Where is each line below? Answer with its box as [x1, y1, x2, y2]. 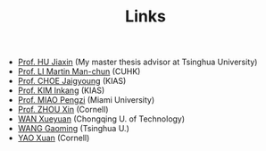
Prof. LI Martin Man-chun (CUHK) [17, 66, 141, 77]
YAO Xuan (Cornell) [17, 132, 90, 144]
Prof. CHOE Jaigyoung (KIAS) [17, 76, 127, 87]
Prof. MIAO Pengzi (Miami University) [17, 95, 155, 105]
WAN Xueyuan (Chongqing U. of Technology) [17, 113, 186, 124]
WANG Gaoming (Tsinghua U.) [17, 123, 129, 134]
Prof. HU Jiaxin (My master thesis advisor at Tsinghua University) [17, 56, 258, 68]
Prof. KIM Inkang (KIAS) [17, 85, 105, 96]
